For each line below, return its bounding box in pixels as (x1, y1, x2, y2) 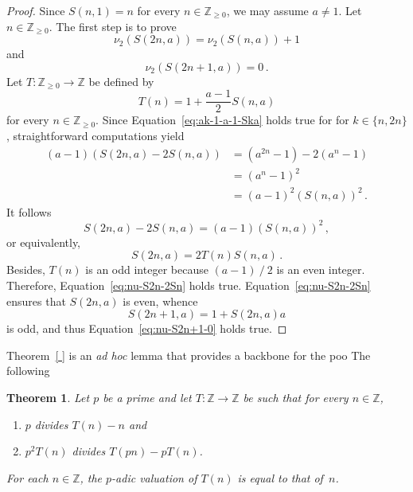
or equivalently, (6, 233, 81, 250)
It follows (6, 203, 52, 220)
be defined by (88, 72, 154, 89)
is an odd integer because (85, 261, 208, 278)
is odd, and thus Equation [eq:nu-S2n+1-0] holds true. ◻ (6, 320, 287, 337)
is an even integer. (276, 261, 365, 278)
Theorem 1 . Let (6, 389, 90, 405)
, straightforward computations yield (6, 127, 185, 144)
